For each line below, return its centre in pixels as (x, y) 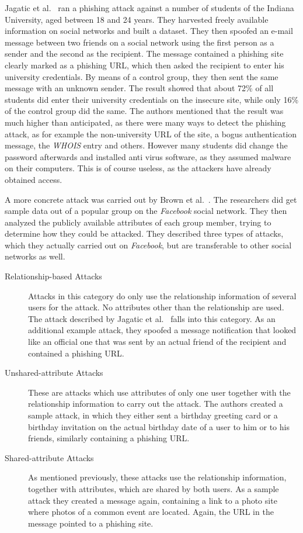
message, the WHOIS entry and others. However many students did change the (146, 145)
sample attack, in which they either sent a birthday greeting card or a (153, 415)
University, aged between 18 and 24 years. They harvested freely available (137, 19)
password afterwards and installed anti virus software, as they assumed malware (148, 156)
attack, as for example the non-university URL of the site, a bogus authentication (151, 134)
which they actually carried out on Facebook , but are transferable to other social (148, 245)
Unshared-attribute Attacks (54, 373)
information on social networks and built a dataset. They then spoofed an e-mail (149, 31)
